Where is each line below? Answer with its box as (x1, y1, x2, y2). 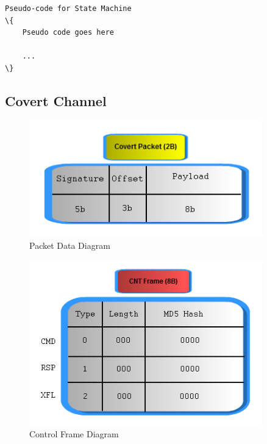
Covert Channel (5, 91, 107, 110)
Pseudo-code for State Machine (5, 4, 132, 13)
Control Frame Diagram (29, 428, 119, 440)
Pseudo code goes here (22, 28, 114, 37)
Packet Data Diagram (29, 239, 110, 252)
